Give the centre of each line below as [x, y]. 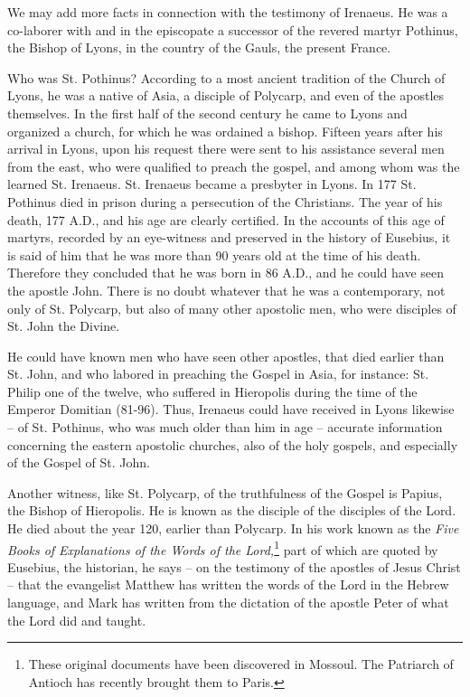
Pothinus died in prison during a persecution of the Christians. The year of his [225, 201]
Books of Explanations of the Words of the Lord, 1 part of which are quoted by [223, 548]
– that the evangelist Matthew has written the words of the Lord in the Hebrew [228, 584]
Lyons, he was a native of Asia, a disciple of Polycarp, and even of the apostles [226, 95]
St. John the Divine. [64, 326]
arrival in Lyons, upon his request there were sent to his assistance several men [226, 149]
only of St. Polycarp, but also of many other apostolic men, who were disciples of [232, 308]
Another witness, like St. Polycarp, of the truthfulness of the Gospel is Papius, [225, 492]
